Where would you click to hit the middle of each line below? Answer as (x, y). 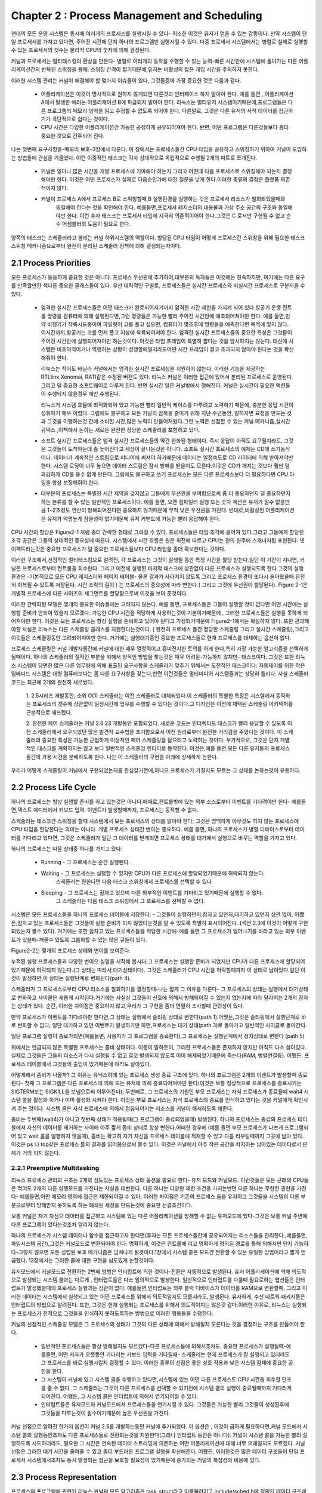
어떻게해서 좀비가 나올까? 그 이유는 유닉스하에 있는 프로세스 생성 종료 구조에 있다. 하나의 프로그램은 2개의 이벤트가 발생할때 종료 (160, 1074)
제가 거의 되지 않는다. (36, 1153)
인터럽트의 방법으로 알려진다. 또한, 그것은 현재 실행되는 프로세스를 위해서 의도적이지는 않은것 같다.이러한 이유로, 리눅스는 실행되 (159, 1305)
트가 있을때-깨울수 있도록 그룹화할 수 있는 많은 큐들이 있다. (79, 939)
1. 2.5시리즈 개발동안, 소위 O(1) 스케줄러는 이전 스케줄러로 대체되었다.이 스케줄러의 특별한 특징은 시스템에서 (150, 696)
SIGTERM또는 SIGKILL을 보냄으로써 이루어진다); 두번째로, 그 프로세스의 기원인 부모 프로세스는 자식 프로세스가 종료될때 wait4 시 (160, 1091)
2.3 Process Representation (64, 1477)
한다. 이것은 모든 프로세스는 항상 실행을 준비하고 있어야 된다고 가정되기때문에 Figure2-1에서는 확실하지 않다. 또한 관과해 (171, 620)
